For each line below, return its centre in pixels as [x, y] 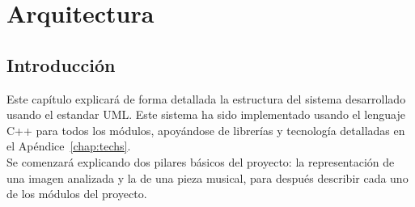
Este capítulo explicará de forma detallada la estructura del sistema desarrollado [206, 98]
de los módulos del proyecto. [77, 194]
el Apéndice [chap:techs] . [69, 146]
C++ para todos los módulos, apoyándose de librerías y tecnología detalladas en [206, 130]
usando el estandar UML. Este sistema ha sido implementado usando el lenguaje [206, 114]
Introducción [61, 64]
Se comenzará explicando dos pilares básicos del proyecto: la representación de [201, 161]
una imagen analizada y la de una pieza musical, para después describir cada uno [207, 177]
